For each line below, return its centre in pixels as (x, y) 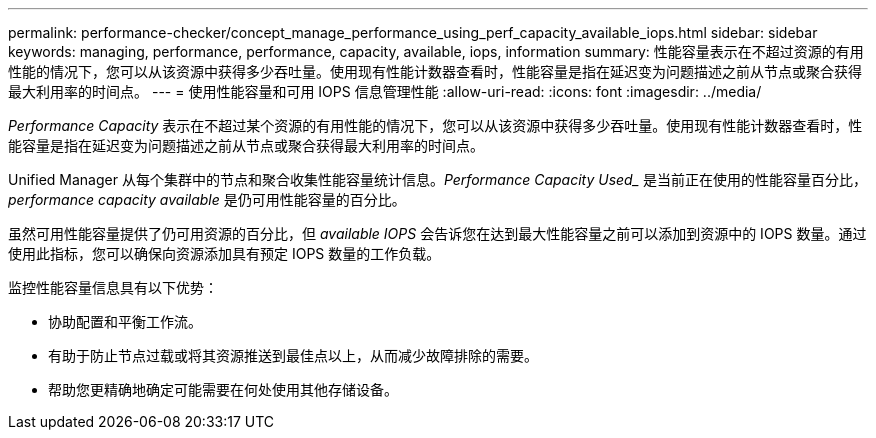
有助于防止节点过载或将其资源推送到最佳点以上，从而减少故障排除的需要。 (293, 355)
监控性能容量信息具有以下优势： (113, 287)
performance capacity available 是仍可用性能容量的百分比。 (207, 199)
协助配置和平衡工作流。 (125, 321)
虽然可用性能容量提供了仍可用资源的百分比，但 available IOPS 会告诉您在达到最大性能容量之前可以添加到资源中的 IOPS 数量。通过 (437, 233)
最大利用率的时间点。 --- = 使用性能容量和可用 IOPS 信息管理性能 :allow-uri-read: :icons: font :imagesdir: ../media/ (385, 91)
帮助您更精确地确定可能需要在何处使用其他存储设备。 (223, 389)
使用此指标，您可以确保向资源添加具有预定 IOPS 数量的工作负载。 (224, 253)
